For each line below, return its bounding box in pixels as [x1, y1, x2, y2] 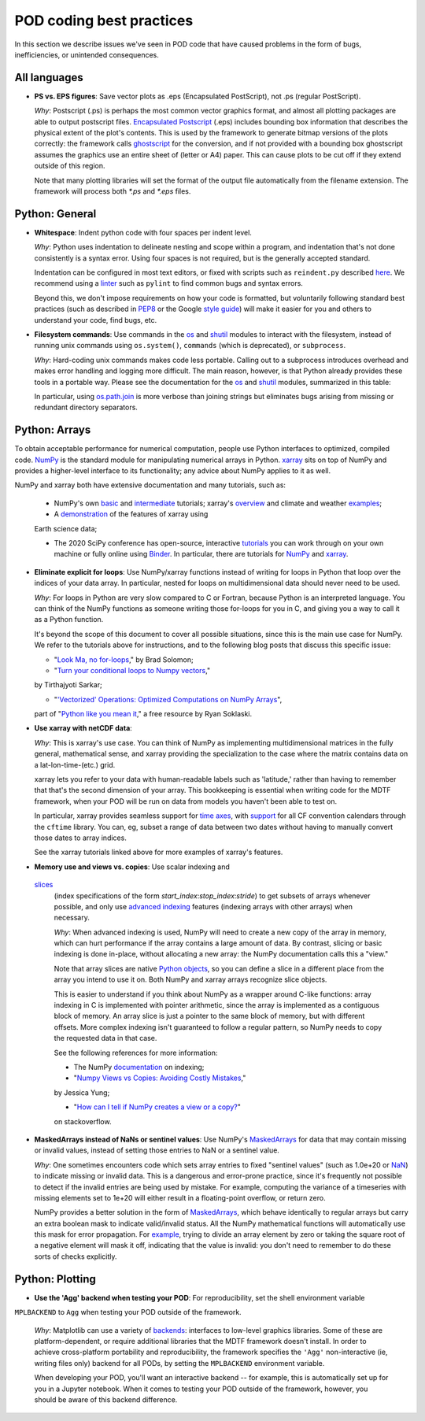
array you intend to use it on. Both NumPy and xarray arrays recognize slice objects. [54, 975, 327, 984]
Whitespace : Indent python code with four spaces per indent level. [34, 228, 252, 237]
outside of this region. [34, 161, 105, 171]
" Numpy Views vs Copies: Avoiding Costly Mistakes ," [73, 1073, 246, 1082]
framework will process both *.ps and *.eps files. [34, 186, 191, 196]
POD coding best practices [14, 12, 194, 29]
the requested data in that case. [54, 1034, 157, 1043]
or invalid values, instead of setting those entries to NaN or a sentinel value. [34, 1145, 279, 1155]
